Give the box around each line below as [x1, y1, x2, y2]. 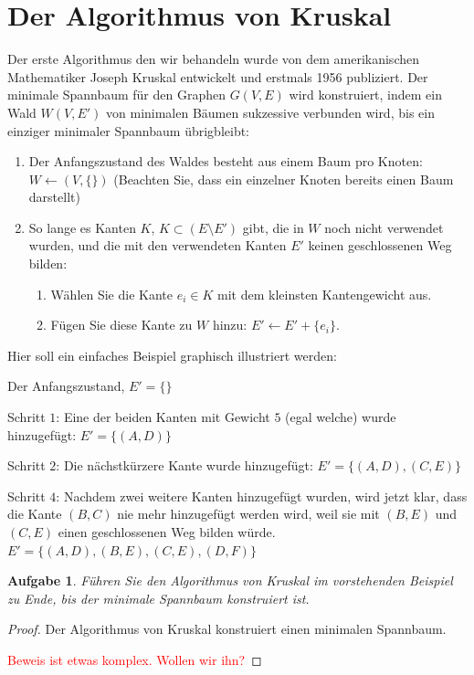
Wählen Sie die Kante [50, 284, 173, 303]
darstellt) [28, 187, 80, 206]
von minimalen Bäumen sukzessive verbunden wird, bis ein [106, 102, 435, 121]
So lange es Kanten [28, 217, 136, 237]
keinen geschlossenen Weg [308, 236, 452, 255]
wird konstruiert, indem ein [289, 85, 443, 104]
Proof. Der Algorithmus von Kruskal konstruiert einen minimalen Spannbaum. [7, 619, 447, 638]
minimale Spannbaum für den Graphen [7, 85, 226, 104]
